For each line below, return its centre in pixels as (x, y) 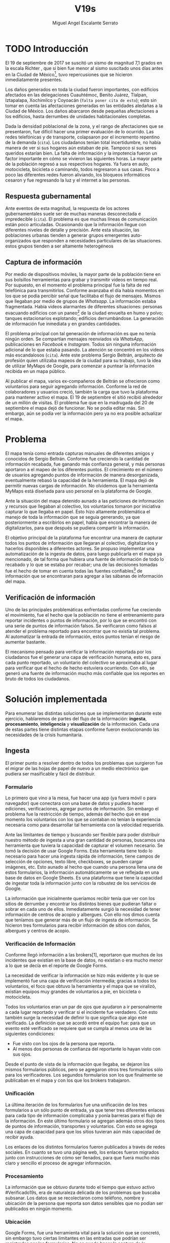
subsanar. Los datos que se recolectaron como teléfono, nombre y (75, 1198)
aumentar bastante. (26, 642)
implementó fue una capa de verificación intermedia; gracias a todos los (81, 981)
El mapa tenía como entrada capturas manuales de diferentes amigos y (79, 453)
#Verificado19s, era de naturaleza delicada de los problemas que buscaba (83, 1192)
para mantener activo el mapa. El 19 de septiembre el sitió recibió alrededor (84, 397)
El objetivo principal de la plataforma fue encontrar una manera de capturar (84, 538)
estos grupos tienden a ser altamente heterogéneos (59, 246)
